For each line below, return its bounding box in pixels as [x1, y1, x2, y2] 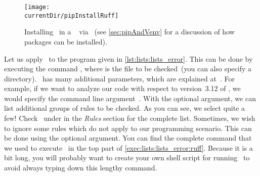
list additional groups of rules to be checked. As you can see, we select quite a [4, 103, 245, 113]
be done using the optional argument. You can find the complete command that [4, 133, 252, 143]
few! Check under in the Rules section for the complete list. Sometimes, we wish [4, 113, 255, 123]
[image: [24, 4, 50, 11]
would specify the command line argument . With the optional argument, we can [4, 93, 256, 103]
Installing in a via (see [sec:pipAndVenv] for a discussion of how [24, 26, 235, 37]
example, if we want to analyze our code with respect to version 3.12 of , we [4, 83, 241, 94]
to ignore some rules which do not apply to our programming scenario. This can [4, 122, 252, 133]
